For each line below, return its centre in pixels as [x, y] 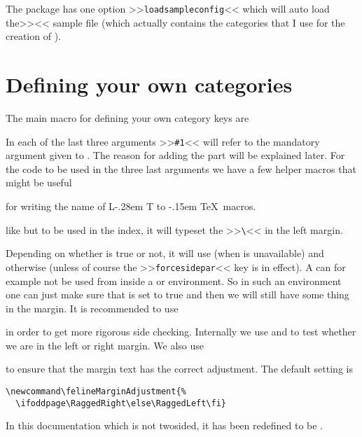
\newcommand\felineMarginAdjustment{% [96, 392]
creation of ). [33, 36]
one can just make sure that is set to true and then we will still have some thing [177, 294]
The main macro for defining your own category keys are [127, 117]
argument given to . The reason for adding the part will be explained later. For [175, 155]
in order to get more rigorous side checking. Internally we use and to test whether [181, 332]
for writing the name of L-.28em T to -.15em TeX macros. [131, 206]
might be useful [39, 182]
